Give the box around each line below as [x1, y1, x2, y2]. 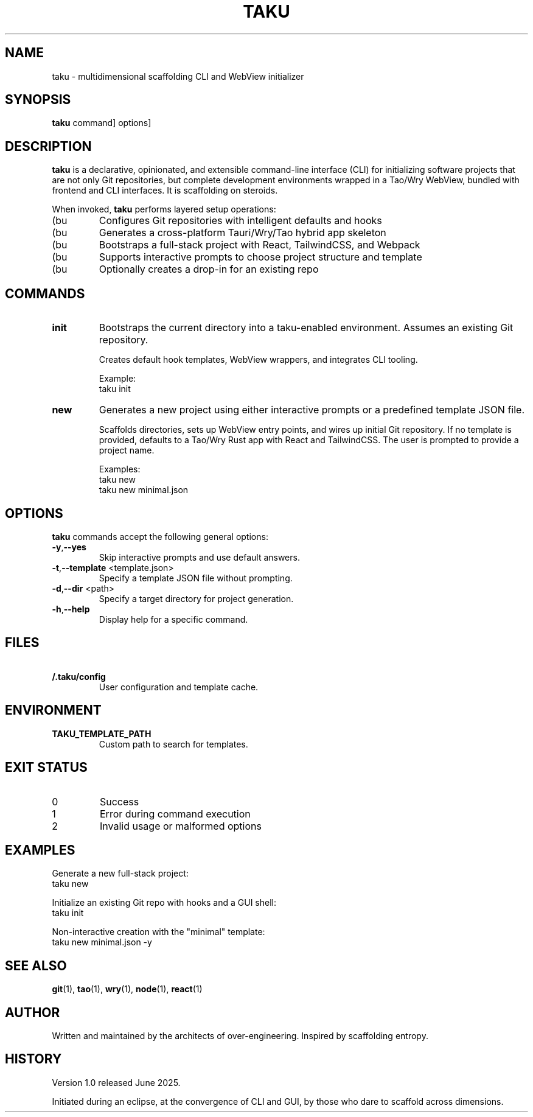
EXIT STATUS [5, 760, 88, 776]
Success [99, 795, 139, 808]
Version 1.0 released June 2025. [52, 1077, 181, 1088]
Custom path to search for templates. [99, 738, 248, 749]
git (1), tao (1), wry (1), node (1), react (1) [52, 984, 203, 995]
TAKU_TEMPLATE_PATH [52, 728, 152, 739]
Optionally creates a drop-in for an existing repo [99, 263, 319, 276]
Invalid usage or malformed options [99, 819, 262, 832]
